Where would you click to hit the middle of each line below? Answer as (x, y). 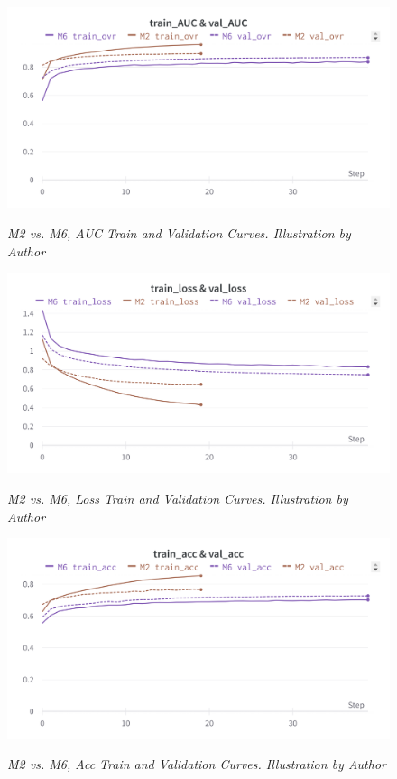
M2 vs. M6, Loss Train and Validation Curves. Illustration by (178, 499)
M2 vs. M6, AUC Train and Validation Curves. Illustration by (179, 232)
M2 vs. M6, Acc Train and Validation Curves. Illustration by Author (197, 764)
